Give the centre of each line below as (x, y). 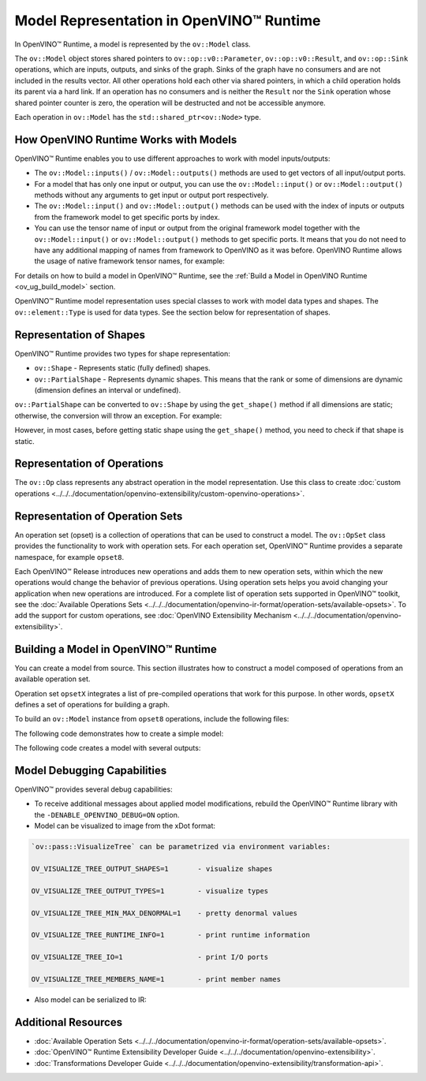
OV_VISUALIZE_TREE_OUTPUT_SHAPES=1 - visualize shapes (152, 869)
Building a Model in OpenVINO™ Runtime (116, 649)
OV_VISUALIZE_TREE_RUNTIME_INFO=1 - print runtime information (171, 935)
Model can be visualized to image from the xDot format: (125, 826)
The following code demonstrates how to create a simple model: (119, 733)
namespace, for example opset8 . (69, 557)
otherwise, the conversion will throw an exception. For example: (118, 416)
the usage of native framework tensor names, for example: (129, 261)
